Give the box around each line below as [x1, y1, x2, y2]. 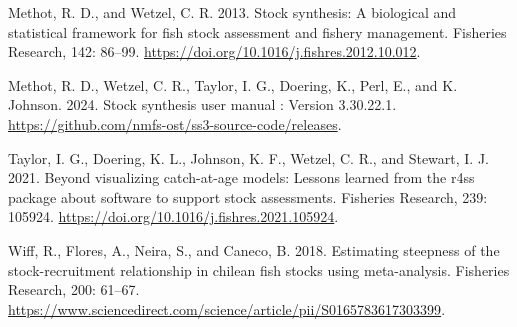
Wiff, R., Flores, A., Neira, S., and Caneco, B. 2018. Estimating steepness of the [8, 239, 500, 260]
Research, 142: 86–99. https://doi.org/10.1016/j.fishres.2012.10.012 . [8, 41, 421, 62]
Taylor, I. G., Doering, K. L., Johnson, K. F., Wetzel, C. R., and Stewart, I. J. [8, 147, 489, 168]
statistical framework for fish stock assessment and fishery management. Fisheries [8, 21, 507, 42]
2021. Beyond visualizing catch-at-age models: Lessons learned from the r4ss [8, 167, 475, 188]
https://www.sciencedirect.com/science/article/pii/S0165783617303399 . [8, 298, 446, 319]
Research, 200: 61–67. [8, 279, 140, 300]
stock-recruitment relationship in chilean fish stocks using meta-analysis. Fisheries [8, 259, 510, 280]
